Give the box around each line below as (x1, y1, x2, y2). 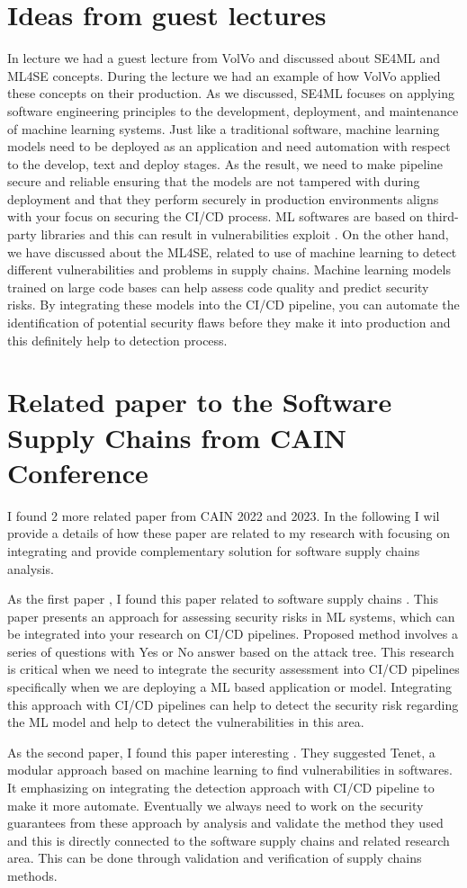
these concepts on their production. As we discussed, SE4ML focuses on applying (7, 84, 454, 103)
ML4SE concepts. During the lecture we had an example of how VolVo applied (7, 66, 441, 85)
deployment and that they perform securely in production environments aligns (7, 189, 439, 208)
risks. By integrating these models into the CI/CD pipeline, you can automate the (7, 295, 460, 314)
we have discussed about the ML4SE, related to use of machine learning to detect (7, 242, 457, 261)
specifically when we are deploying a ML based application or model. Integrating (7, 677, 452, 696)
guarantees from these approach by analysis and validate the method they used (7, 813, 444, 832)
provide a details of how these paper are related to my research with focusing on (7, 524, 451, 543)
